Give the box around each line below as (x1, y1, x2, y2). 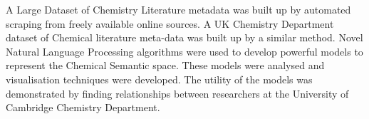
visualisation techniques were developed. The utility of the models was (6, 71, 313, 86)
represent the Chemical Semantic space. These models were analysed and (6, 58, 325, 73)
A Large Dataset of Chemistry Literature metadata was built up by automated (6, 2, 351, 16)
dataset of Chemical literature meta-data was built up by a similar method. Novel (6, 30, 363, 45)
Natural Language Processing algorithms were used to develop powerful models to (6, 43, 363, 58)
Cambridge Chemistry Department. (6, 100, 160, 115)
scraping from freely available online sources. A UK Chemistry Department (6, 16, 334, 31)
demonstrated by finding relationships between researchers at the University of (6, 86, 349, 100)
